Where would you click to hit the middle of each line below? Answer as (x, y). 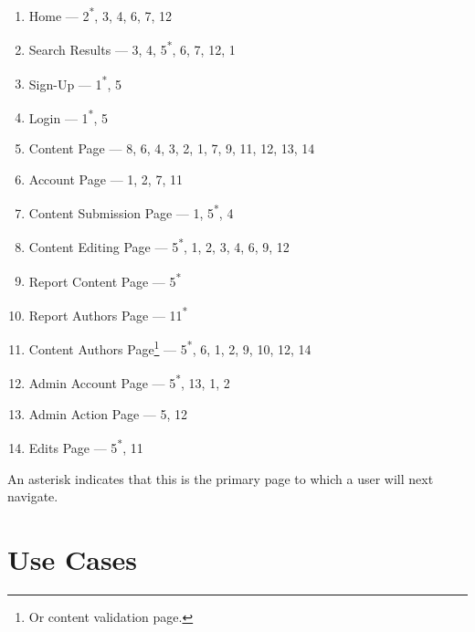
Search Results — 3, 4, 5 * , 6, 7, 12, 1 (132, 48)
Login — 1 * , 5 (68, 116)
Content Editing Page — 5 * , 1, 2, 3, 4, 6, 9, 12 (159, 246)
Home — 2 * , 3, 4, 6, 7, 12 (100, 14)
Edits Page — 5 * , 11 (86, 446)
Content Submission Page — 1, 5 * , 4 (131, 211)
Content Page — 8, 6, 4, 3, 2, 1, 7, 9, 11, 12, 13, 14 (172, 148)
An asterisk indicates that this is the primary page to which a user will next (221, 478)
